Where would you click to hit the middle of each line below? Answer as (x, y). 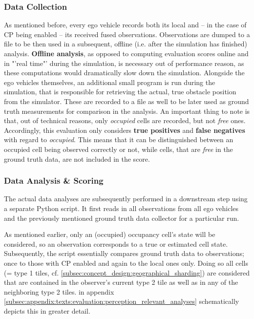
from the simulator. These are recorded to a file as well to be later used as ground (127, 101)
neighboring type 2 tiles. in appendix (59, 291)
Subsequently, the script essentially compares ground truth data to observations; (124, 253)
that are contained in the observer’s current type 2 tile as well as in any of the (121, 282)
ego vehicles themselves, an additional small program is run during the (110, 82)
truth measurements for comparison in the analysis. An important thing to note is (127, 111)
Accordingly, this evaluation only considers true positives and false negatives (125, 130)
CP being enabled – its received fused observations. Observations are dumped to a (127, 34)
